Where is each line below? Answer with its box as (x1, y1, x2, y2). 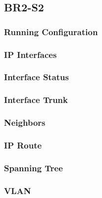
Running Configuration (4, 25, 98, 38)
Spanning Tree (4, 161, 63, 174)
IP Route (4, 139, 42, 151)
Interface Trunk (4, 94, 68, 106)
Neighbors (4, 116, 46, 129)
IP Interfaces (4, 48, 57, 60)
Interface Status (4, 71, 69, 83)
